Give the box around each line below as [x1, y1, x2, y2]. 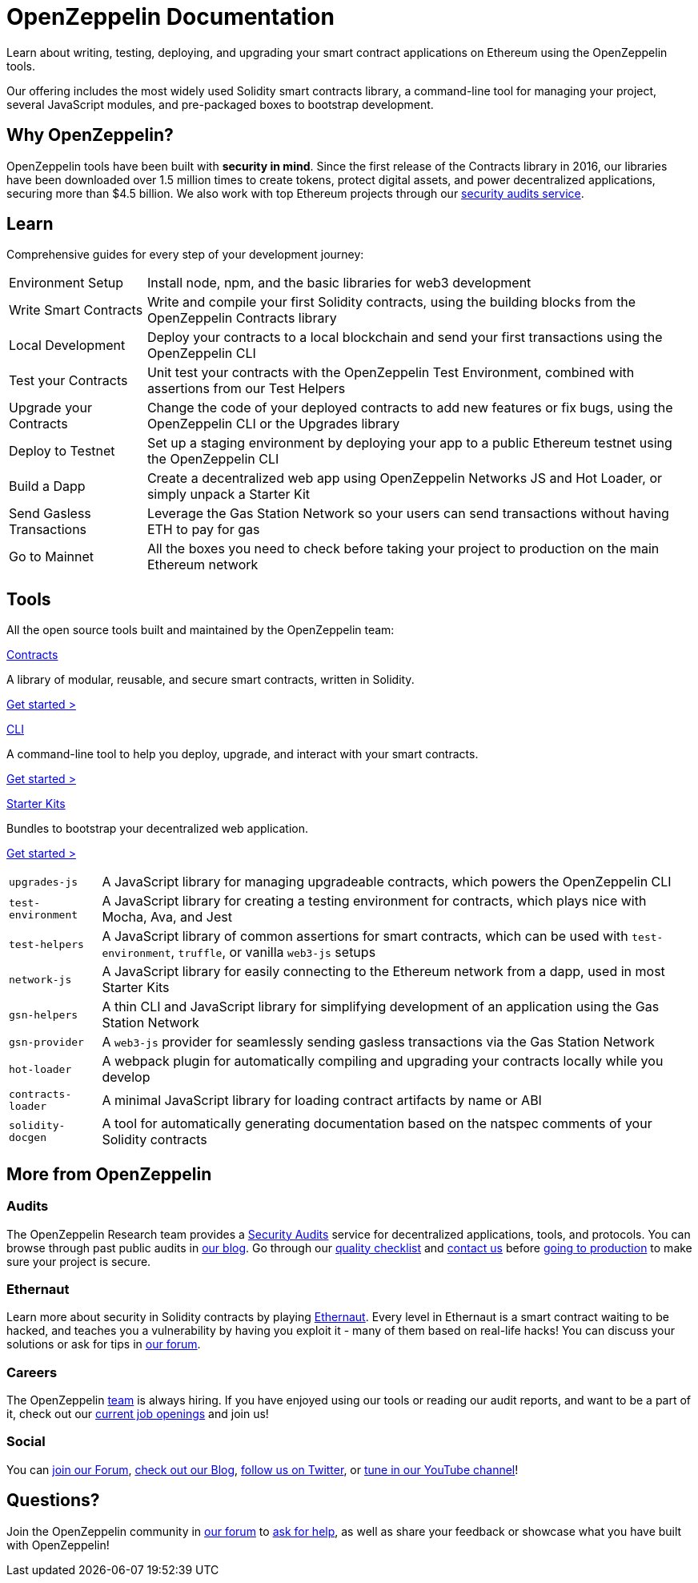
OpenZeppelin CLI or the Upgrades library [146, 416, 400, 432]
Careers [6, 1364, 58, 1380]
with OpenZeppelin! [6, 1537, 110, 1552]
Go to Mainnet [9, 548, 94, 565]
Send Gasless [9, 505, 91, 522]
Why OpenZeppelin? [6, 125, 174, 146]
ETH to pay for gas [146, 521, 260, 538]
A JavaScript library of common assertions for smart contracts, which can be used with [102, 928, 628, 945]
